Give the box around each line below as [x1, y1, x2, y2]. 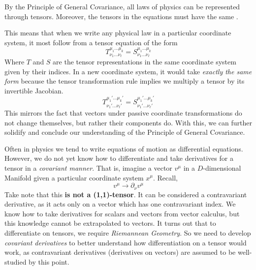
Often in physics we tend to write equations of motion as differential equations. [4, 143, 243, 153]
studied [4, 256, 27, 267]
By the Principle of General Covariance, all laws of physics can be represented [4, 1, 240, 11]
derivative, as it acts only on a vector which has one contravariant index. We [4, 199, 236, 209]
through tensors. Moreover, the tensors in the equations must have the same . [4, 11, 238, 21]
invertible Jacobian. [4, 85, 64, 95]
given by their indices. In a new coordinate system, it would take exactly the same [4, 66, 252, 76]
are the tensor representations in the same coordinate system [53, 56, 236, 66]
